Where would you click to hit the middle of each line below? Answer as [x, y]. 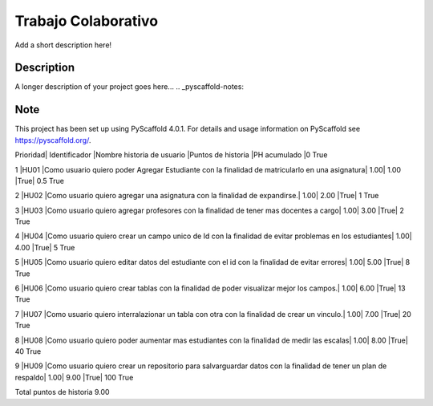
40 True [28, 351]
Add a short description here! [63, 45]
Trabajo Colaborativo [87, 21]
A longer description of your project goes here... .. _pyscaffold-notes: [129, 87]
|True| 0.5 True [39, 181]
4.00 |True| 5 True [45, 247]
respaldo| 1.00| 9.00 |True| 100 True [74, 377]
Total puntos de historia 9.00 [62, 392]
